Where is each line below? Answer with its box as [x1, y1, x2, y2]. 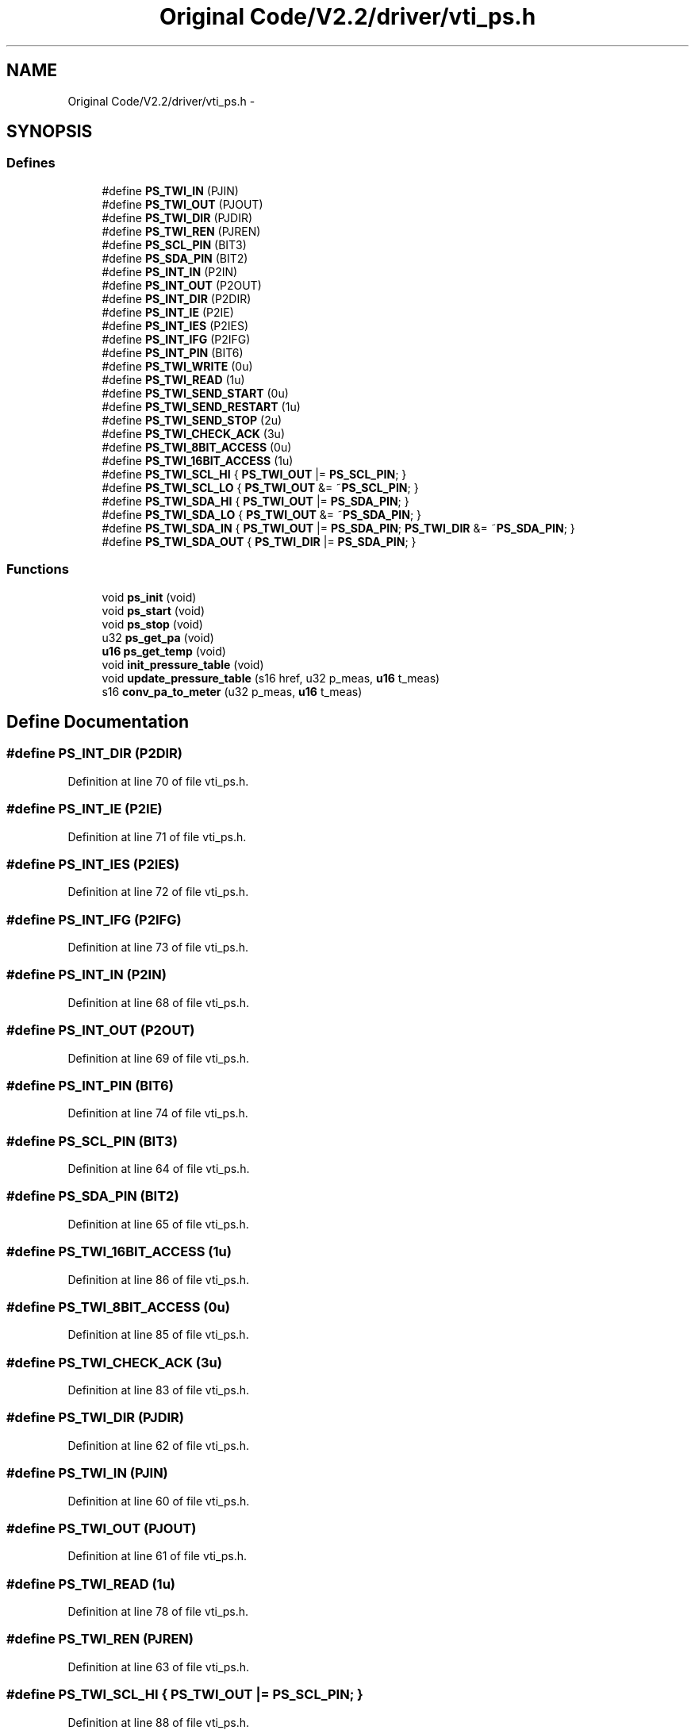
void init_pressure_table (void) [102, 657, 264, 671]
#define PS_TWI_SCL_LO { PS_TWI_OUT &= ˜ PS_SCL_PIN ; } [102, 480, 419, 494]
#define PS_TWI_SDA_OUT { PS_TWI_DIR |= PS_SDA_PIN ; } [102, 534, 417, 548]
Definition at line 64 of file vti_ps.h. [67, 1162, 250, 1176]
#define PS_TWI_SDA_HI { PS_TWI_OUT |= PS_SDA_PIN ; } [102, 494, 409, 508]
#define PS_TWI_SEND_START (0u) [102, 386, 289, 400]
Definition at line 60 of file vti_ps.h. [67, 1494, 250, 1508]
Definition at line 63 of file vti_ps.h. [67, 1659, 250, 1674]
